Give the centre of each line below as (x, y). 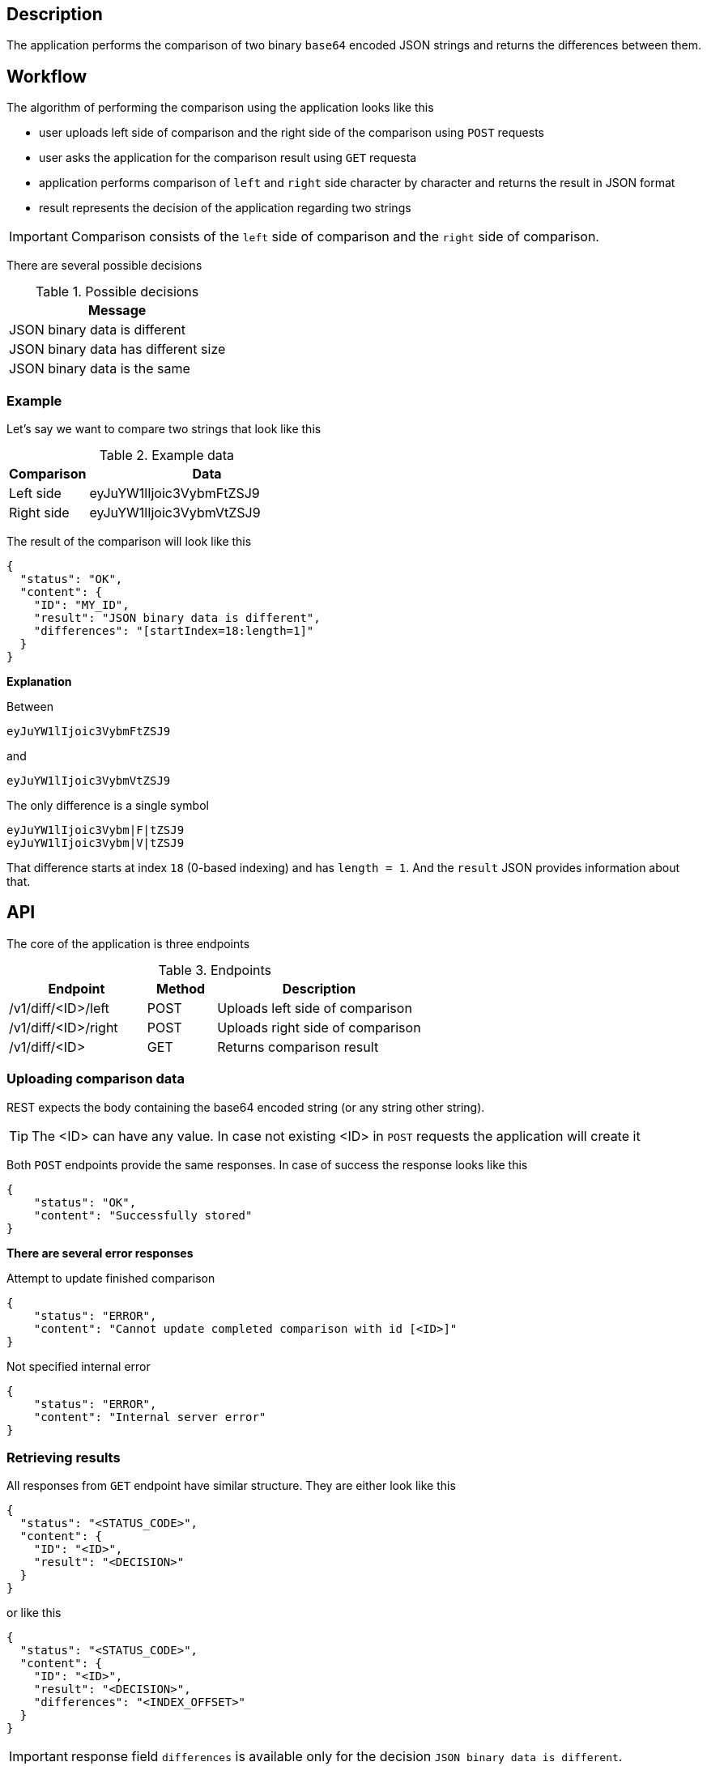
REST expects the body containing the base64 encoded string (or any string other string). (246, 1107)
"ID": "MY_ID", (81, 605)
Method (181, 988)
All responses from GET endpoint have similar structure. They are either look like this (231, 1486)
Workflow (47, 76)
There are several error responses (100, 1253)
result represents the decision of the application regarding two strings (225, 208)
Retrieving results (64, 1457)
